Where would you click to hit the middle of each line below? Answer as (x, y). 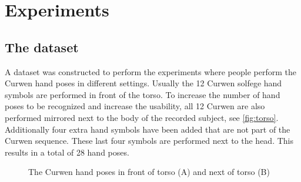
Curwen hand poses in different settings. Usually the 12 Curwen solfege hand (143, 83)
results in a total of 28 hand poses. (67, 152)
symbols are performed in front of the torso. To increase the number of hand (143, 94)
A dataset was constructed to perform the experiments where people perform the (150, 71)
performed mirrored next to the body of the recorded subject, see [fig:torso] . (142, 117)
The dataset (42, 47)
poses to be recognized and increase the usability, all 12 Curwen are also (135, 106)
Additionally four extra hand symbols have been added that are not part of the (148, 129)
